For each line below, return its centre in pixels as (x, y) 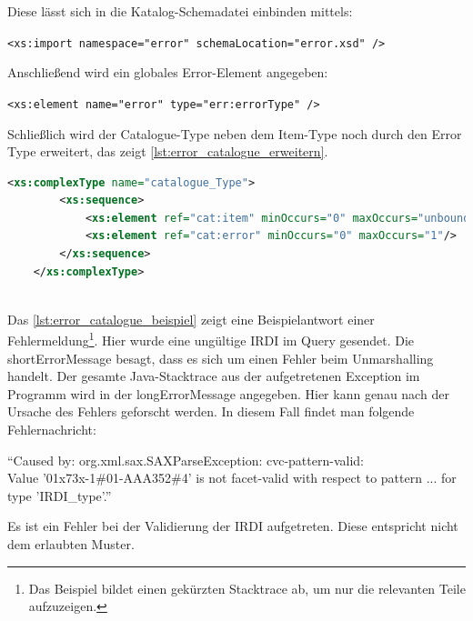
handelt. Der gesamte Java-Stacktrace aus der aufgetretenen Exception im (214, 376)
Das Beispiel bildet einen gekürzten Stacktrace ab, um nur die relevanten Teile (247, 588)
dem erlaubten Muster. (71, 544)
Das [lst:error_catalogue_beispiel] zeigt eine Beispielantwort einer (191, 319)
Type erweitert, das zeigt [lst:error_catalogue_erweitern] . (168, 151)
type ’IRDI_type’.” (60, 495)
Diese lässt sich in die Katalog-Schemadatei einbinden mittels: (180, 11)
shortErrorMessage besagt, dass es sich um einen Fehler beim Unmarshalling (221, 358)
